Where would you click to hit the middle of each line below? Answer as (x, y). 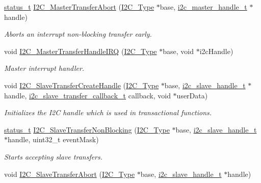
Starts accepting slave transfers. (54, 156)
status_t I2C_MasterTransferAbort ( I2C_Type (79, 7)
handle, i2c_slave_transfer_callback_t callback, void (87, 95)
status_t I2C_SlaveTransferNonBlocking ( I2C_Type (87, 129)
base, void (178, 51)
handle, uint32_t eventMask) (53, 139)
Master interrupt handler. (44, 68)
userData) (192, 95)
